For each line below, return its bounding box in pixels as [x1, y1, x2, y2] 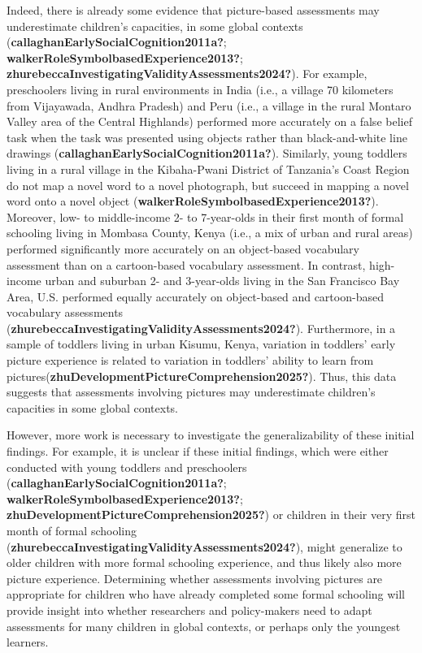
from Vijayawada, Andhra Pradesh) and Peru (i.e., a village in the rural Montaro [7, 97, 411, 114]
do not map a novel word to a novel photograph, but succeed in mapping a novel [7, 176, 409, 193]
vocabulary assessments [7, 304, 124, 321]
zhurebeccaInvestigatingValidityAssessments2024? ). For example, [7, 65, 368, 82]
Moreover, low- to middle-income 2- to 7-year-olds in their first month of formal [7, 208, 404, 225]
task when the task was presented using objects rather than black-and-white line [7, 128, 407, 145]
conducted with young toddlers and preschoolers [7, 458, 247, 475]
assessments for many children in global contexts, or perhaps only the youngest [7, 617, 401, 634]
